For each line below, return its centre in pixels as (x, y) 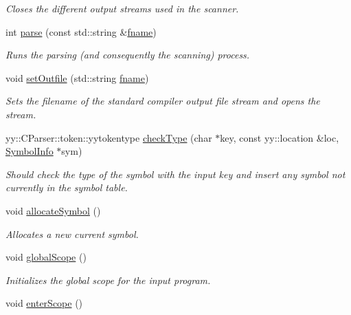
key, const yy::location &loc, (280, 137)
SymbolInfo (30, 151)
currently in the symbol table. (67, 187)
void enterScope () (44, 303)
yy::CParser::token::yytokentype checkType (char (109, 137)
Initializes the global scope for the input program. (108, 280)
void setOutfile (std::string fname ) (77, 77)
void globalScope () (46, 257)
